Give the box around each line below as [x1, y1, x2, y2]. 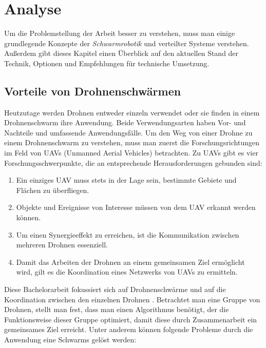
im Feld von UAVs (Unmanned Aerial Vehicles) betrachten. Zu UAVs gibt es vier [4, 147, 258, 158]
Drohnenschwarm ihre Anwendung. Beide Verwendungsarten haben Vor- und [4, 117, 246, 128]
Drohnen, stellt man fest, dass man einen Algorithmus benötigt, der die [4, 304, 229, 315]
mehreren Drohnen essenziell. [16, 239, 108, 250]
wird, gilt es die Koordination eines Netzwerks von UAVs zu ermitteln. [16, 266, 238, 277]
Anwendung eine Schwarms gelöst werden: [4, 334, 137, 344]
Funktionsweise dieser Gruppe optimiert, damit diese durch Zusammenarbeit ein [4, 314, 257, 324]
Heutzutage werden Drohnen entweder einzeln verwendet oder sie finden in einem [4, 107, 260, 118]
